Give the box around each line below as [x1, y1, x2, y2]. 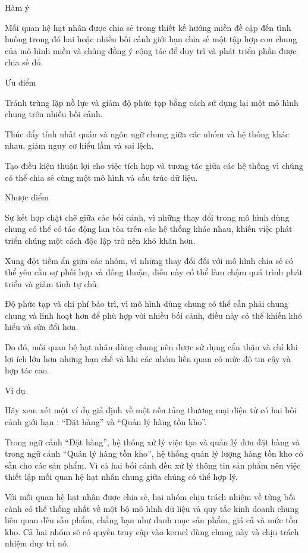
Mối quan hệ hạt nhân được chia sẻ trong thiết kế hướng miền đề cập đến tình [5, 21, 291, 33]
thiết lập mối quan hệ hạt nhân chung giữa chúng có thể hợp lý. [5, 470, 238, 483]
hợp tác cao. [5, 364, 49, 376]
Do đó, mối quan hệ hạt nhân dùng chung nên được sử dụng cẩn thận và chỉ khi [5, 341, 298, 353]
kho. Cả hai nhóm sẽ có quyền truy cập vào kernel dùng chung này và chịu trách [5, 525, 299, 538]
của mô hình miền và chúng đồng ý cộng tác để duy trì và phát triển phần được [5, 44, 297, 56]
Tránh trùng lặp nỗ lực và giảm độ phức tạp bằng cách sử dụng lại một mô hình [5, 96, 298, 108]
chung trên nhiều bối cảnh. [5, 108, 103, 120]
